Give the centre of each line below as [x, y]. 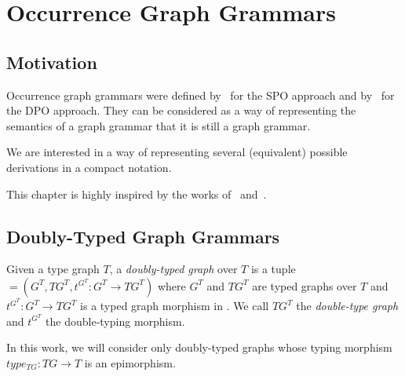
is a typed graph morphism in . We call [175, 305]
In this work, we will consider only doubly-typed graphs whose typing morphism [199, 347]
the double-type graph [347, 305]
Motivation [52, 62]
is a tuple [273, 269]
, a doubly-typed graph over [173, 269]
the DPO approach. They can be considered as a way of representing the [181, 110]
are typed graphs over [305, 285]
